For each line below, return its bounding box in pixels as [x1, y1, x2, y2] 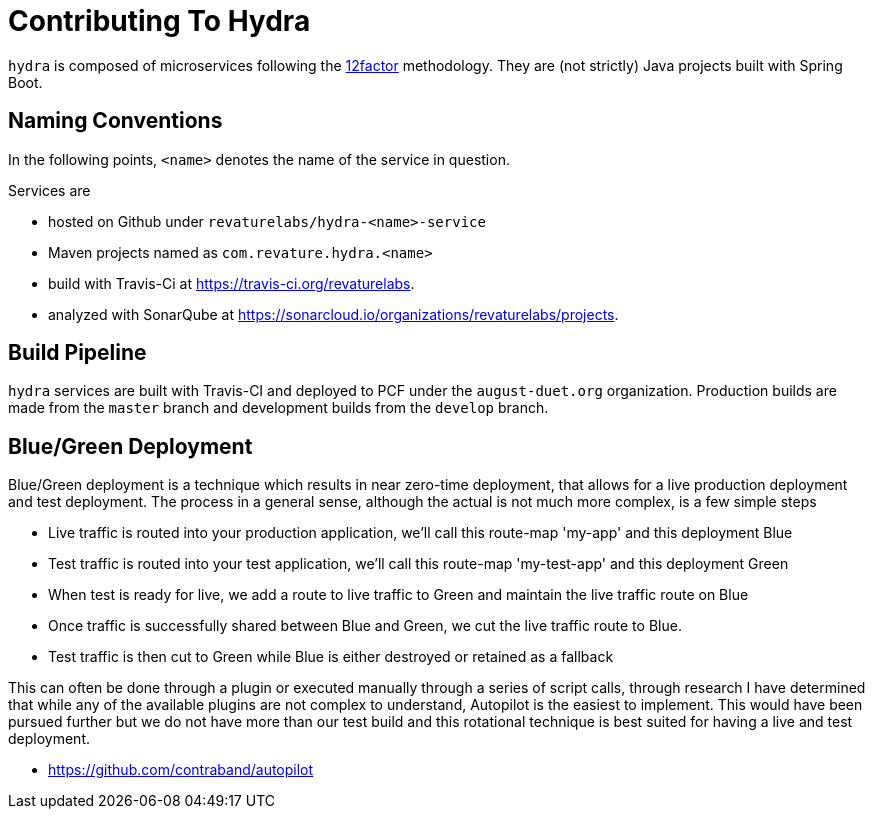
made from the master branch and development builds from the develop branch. [8, 399, 549, 417]
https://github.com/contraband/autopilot [48, 761, 314, 779]
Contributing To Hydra [8, 4, 311, 38]
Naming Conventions [8, 108, 223, 134]
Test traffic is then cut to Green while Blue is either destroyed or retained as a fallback [48, 648, 614, 666]
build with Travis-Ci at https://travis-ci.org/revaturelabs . [48, 274, 415, 292]
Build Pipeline [8, 340, 147, 366]
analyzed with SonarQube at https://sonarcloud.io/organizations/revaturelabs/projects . [48, 305, 619, 323]
